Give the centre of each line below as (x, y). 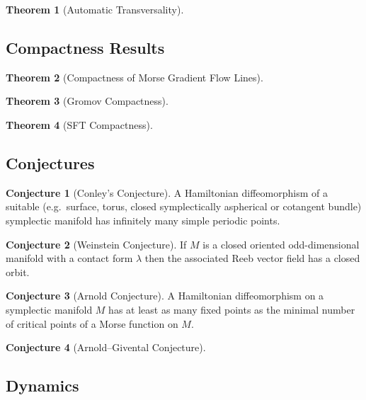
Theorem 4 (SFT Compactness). (79, 124)
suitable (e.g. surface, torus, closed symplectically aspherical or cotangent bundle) (184, 206)
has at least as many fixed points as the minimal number (232, 309)
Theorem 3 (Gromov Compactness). (87, 101)
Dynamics (42, 385)
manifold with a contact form (69, 258)
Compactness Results (85, 47)
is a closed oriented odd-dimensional (281, 244)
